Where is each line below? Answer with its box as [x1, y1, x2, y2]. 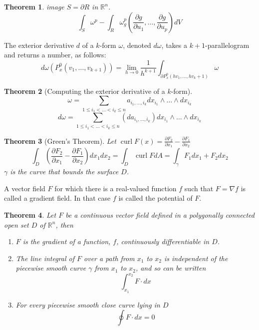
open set [4, 219, 29, 230]
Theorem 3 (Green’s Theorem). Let [4, 135, 116, 146]
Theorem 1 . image [4, 1, 64, 11]
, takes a [161, 39, 187, 50]
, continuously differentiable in [116, 236, 210, 247]
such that [184, 183, 214, 193]
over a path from [84, 253, 135, 263]
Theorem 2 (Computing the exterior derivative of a [4, 85, 165, 96]
